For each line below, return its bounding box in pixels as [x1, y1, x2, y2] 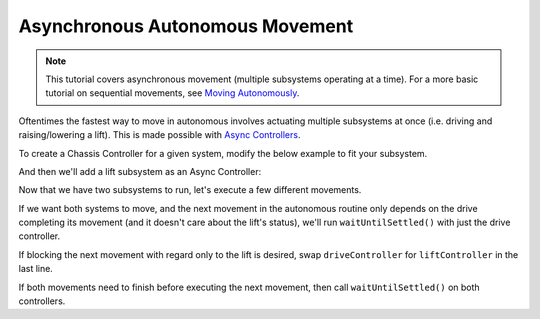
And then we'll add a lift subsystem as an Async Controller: [18, 165, 262, 177]
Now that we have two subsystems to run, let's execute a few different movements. [18, 184, 362, 196]
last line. [18, 263, 54, 275]
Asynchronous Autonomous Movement [18, 15, 354, 37]
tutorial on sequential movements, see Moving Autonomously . [45, 87, 300, 99]
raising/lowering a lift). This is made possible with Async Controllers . [18, 129, 301, 141]
